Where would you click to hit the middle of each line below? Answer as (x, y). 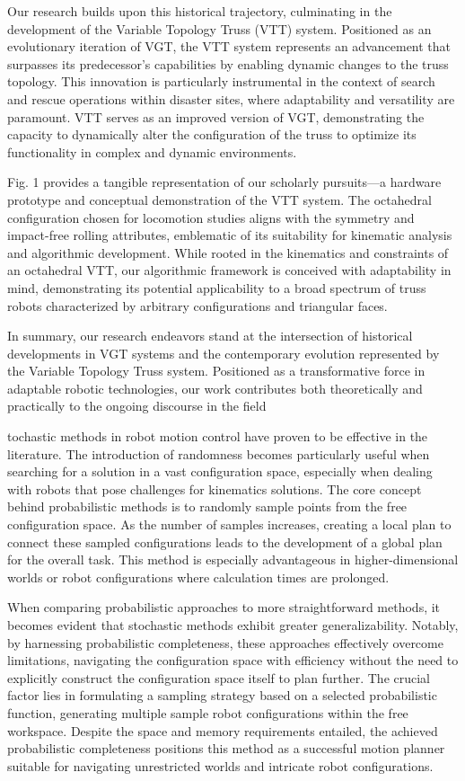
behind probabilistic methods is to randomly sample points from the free (207, 506)
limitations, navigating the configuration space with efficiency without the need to (233, 660)
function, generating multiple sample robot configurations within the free (208, 712)
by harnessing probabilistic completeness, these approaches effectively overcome (225, 642)
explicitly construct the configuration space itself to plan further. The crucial (219, 677)
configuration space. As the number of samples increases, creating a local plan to (229, 524)
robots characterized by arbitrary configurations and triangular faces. (197, 305)
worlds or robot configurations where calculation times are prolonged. (198, 577)
